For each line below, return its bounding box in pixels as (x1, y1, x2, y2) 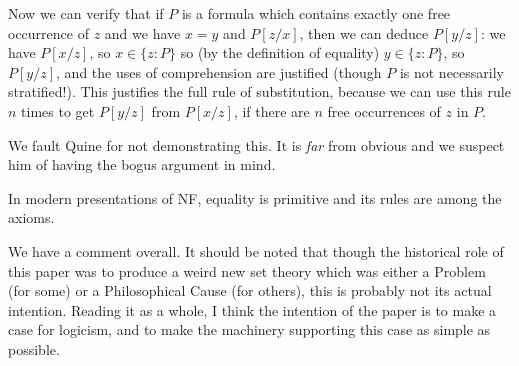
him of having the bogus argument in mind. (8, 154, 276, 175)
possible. (8, 338, 60, 359)
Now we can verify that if (8, 3, 164, 23)
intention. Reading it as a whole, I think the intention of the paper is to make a (8, 299, 497, 320)
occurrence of (8, 22, 89, 43)
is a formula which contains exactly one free (181, 3, 451, 23)
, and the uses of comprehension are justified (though (56, 61, 382, 82)
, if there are (233, 100, 310, 121)
